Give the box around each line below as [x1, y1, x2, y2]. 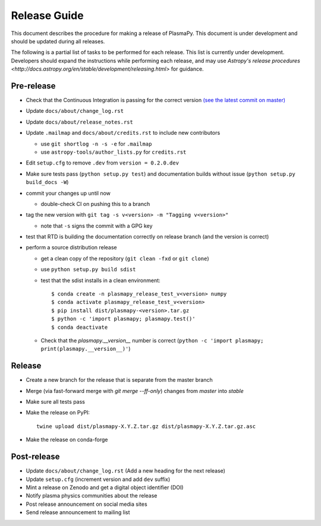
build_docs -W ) [26, 179, 69, 186]
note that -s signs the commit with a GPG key [40, 222, 153, 229]
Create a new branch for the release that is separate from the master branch [26, 376, 213, 384]
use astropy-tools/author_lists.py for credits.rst [40, 148, 187, 156]
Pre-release [11, 81, 56, 91]
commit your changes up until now [26, 189, 111, 197]
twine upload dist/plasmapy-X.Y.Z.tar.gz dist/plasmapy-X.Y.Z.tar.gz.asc [36, 423, 256, 430]
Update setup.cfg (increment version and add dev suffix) [26, 476, 171, 483]
